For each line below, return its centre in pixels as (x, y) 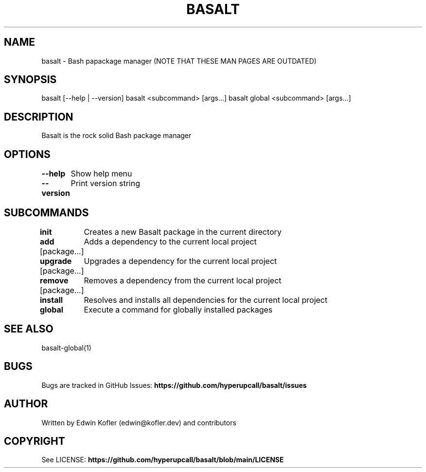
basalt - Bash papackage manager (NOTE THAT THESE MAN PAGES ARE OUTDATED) (179, 61)
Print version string (105, 184)
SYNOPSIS (30, 80)
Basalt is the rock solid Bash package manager (116, 136)
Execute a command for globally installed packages (178, 309)
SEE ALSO (29, 329)
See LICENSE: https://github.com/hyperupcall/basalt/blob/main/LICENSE (163, 460)
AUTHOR (26, 404)
